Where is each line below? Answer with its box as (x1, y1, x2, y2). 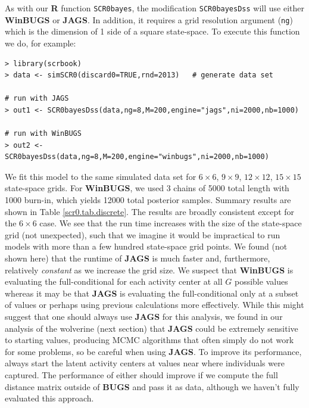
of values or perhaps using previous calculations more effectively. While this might (5, 298, 304, 311)
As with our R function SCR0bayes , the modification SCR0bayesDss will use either (5, 2, 304, 14)
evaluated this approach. (5, 392, 94, 404)
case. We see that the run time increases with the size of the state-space (39, 217, 302, 229)
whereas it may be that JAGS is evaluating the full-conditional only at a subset (5, 286, 299, 299)
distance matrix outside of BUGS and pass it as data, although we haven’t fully (5, 380, 299, 393)
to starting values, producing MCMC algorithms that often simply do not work (5, 334, 294, 346)
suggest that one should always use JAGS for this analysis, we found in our (5, 310, 283, 322)
